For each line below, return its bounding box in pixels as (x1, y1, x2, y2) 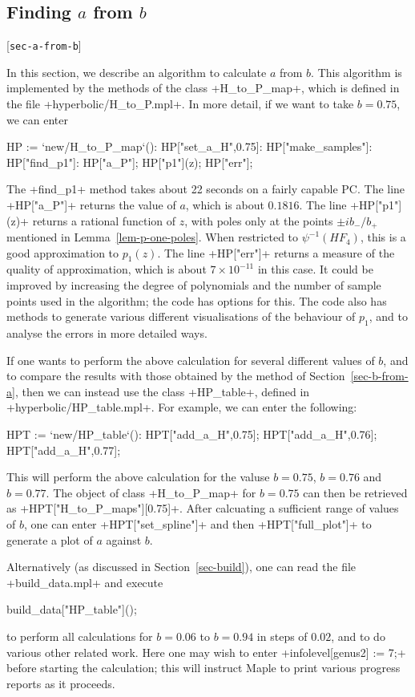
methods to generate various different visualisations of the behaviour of (6, 308, 356, 325)
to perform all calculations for (6, 627, 153, 644)
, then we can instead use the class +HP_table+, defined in (14, 383, 310, 399)
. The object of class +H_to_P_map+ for (46, 484, 256, 500)
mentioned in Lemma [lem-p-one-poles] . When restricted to (6, 229, 299, 245)
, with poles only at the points (184, 212, 333, 229)
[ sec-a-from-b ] (6, 37, 82, 54)
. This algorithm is (311, 63, 402, 80)
